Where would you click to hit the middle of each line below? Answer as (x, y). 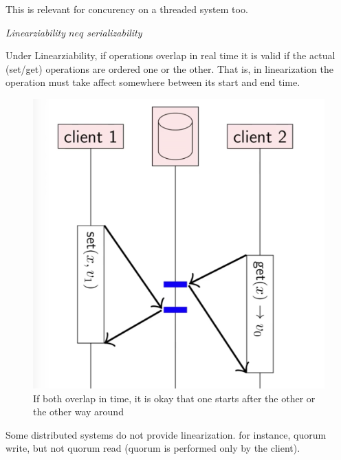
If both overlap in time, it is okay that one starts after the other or (174, 398)
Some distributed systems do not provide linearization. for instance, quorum (166, 434)
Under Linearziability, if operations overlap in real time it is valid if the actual (170, 55)
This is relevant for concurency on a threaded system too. (127, 9)
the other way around (78, 412)
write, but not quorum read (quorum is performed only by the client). (153, 448)
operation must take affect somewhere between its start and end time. (153, 82)
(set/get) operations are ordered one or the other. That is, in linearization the (169, 68)
